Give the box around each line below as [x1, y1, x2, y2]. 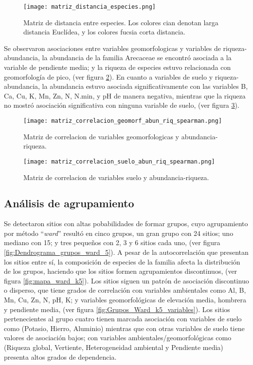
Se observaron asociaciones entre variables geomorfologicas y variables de [4, 43, 221, 53]
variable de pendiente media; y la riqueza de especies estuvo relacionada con [4, 62, 231, 72]
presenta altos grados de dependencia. [4, 351, 117, 362]
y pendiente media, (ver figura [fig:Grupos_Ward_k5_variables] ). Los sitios [4, 304, 230, 314]
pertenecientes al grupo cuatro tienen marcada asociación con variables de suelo [4, 314, 242, 324]
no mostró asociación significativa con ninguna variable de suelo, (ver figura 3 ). [4, 100, 239, 110]
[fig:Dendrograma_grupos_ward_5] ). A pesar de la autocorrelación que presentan [4, 247, 249, 257]
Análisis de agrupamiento [4, 196, 134, 211]
